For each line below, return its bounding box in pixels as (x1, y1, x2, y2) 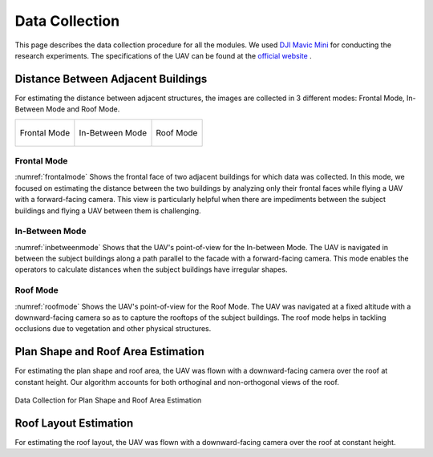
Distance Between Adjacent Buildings (14, 72, 208, 86)
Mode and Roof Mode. (45, 104, 120, 114)
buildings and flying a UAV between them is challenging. (14, 205, 201, 216)
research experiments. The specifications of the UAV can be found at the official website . (14, 51, 312, 60)
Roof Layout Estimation (14, 416, 134, 430)
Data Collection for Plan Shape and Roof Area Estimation (14, 395, 202, 405)
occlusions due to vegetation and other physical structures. (14, 324, 212, 334)
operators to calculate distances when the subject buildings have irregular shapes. (14, 265, 288, 274)
